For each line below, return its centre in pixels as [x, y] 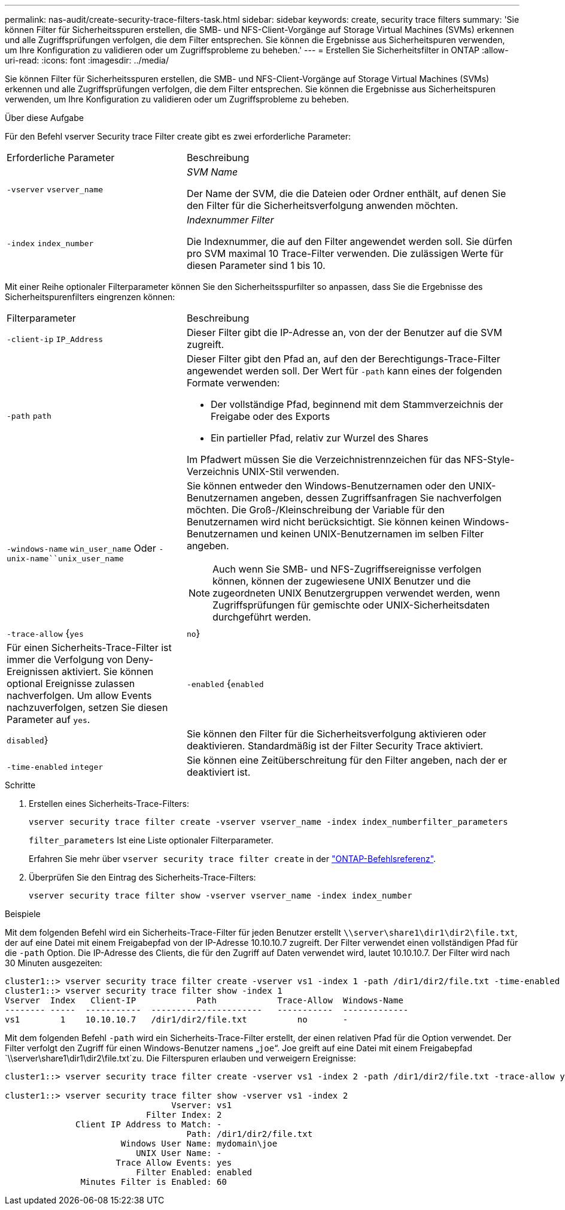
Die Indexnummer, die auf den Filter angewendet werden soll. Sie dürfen [349, 241]
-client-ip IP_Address [55, 339]
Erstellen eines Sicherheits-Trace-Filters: [109, 804]
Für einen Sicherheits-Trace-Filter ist [89, 648]
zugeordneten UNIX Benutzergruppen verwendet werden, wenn [356, 593]
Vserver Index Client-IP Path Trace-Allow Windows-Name [204, 1000]
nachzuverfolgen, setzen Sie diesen [87, 707]
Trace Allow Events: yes [174, 1163]
